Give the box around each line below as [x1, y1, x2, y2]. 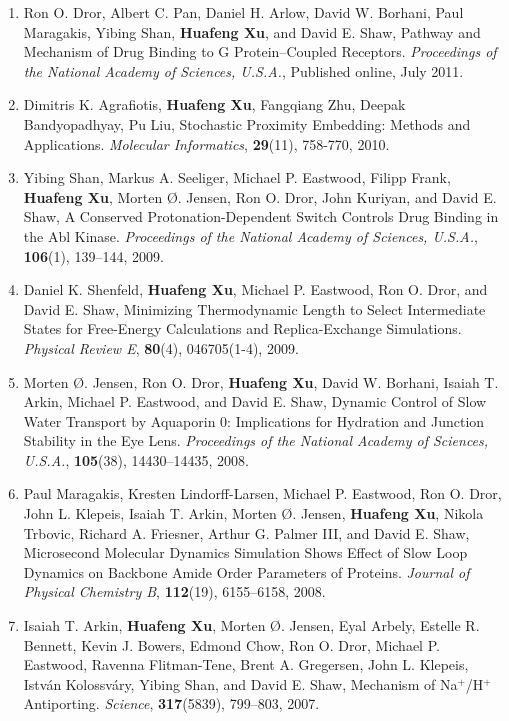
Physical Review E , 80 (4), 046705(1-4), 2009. [23, 337, 299, 358]
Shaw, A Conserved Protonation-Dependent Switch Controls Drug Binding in [23, 206, 499, 227]
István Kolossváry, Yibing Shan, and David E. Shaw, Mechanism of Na [23, 673, 458, 694]
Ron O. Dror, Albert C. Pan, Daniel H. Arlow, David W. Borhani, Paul [23, 2, 464, 22]
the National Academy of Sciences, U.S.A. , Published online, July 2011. [23, 60, 464, 81]
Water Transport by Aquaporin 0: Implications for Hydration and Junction [23, 410, 485, 431]
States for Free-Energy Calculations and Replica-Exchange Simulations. [23, 318, 462, 339]
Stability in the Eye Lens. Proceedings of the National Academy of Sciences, [23, 430, 489, 451]
